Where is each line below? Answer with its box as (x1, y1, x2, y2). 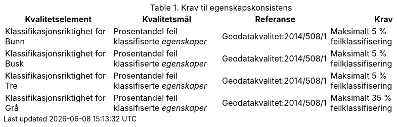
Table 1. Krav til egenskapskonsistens (150, 3, 292, 13)
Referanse (255, 14, 295, 24)
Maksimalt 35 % (330, 93, 392, 103)
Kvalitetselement (25, 14, 92, 24)
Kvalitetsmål (142, 14, 191, 24)
